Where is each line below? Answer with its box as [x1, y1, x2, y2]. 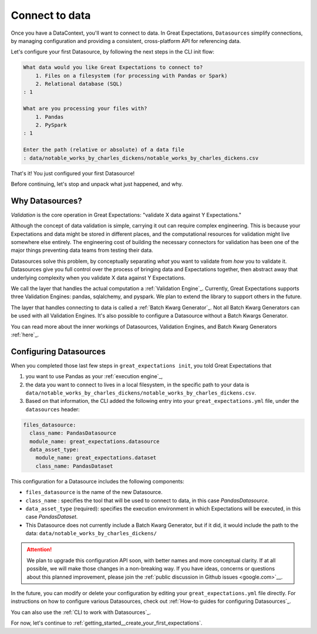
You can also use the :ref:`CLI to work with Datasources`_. [11, 609, 151, 616]
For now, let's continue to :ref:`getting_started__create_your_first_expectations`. [11, 619, 203, 626]
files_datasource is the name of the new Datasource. [25, 489, 163, 496]
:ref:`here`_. [11, 331, 39, 338]
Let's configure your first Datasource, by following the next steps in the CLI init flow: [11, 48, 214, 55]
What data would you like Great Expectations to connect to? [23, 64, 203, 71]
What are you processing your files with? [23, 105, 147, 112]
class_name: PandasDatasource [29, 430, 117, 436]
